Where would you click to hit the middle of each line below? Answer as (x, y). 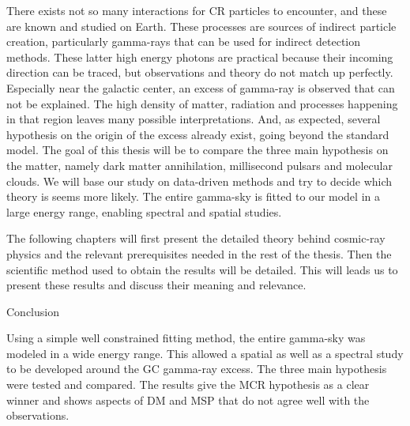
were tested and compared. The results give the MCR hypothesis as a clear (188, 385)
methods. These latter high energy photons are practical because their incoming (200, 57)
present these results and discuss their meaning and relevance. (156, 285)
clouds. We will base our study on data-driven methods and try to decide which (199, 181)
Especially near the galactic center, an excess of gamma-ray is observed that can (201, 87)
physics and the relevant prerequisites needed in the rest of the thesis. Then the (199, 253)
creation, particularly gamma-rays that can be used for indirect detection (184, 41)
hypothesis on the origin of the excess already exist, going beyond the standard (198, 134)
